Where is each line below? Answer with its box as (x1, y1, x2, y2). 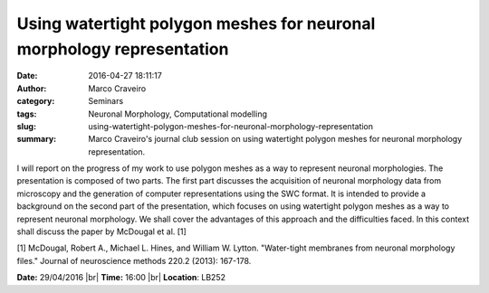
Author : (16, 82, 47, 94)
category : (16, 96, 55, 107)
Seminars (88, 96, 124, 107)
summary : (16, 134, 57, 145)
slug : (16, 120, 36, 131)
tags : (16, 109, 37, 119)
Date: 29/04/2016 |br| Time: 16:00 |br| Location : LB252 (16, 272, 226, 283)
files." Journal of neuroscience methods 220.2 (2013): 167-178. (16, 255, 252, 266)
